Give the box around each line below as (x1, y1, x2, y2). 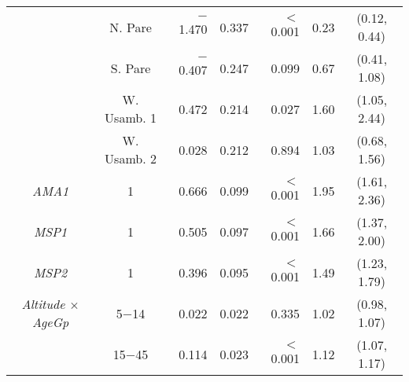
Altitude (21, 295, 65, 313)
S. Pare (110, 58, 151, 77)
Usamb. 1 (105, 108, 157, 127)
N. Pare (109, 17, 152, 36)
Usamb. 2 (105, 149, 157, 167)
